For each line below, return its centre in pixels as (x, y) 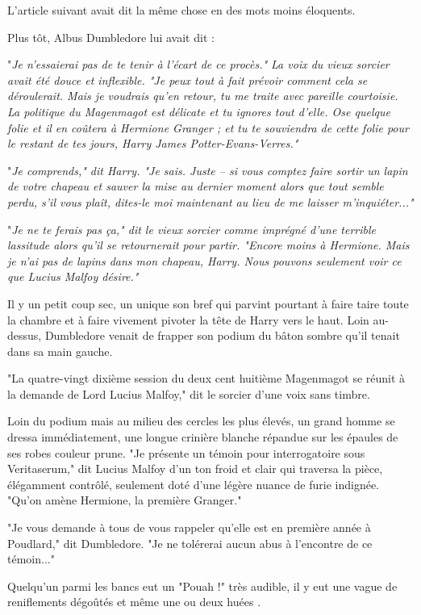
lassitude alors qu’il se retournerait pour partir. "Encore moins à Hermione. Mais (208, 245)
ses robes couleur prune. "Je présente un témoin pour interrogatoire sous (186, 452)
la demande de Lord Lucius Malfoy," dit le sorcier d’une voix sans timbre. (189, 393)
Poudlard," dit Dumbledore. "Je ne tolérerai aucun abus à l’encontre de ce (190, 543)
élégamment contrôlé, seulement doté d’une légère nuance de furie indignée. (193, 484)
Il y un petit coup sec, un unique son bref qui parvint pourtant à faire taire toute (208, 303)
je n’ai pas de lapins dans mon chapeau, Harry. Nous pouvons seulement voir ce (204, 260)
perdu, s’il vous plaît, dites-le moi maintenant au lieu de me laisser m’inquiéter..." (210, 201)
